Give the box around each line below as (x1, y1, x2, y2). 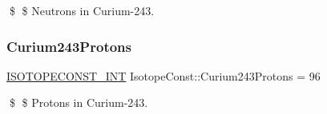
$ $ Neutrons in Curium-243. (9, 2, 155, 18)
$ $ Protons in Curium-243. (9, 94, 148, 111)
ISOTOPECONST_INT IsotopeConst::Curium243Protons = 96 (6, 67, 321, 84)
